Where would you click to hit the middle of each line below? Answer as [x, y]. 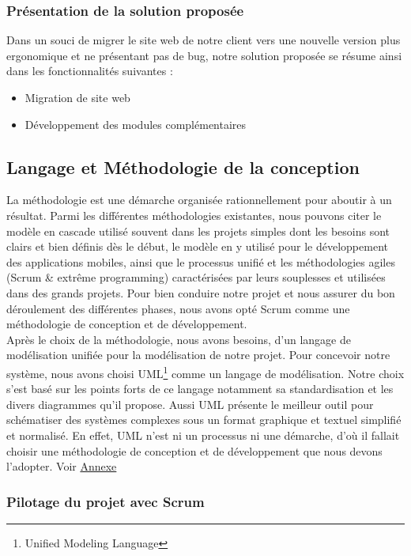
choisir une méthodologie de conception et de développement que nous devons [194, 450]
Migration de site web [77, 97]
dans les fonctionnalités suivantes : [90, 71]
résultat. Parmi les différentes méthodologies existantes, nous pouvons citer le [194, 215]
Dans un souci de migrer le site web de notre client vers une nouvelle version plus [204, 40]
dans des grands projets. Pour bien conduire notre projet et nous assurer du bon [201, 292]
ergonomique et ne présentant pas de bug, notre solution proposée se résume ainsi [204, 55]
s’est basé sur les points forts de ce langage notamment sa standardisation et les [200, 389]
